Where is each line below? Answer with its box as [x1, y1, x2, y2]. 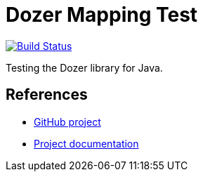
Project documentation [34, 137, 139, 150]
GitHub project [34, 115, 101, 128]
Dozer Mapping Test [6, 3, 198, 27]
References [6, 86, 88, 104]
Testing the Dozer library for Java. [6, 61, 163, 74]
